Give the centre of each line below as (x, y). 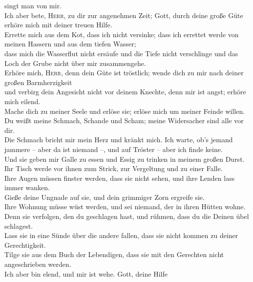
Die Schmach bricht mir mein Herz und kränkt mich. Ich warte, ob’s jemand (119, 140)
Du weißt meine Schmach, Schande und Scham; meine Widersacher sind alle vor (124, 120)
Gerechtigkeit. (25, 245)
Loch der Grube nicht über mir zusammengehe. (75, 63)
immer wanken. (27, 187)
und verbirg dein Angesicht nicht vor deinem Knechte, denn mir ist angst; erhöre (125, 92)
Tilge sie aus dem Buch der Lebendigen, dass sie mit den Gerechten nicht (114, 254)
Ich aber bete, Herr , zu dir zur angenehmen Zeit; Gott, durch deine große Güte (124, 15)
